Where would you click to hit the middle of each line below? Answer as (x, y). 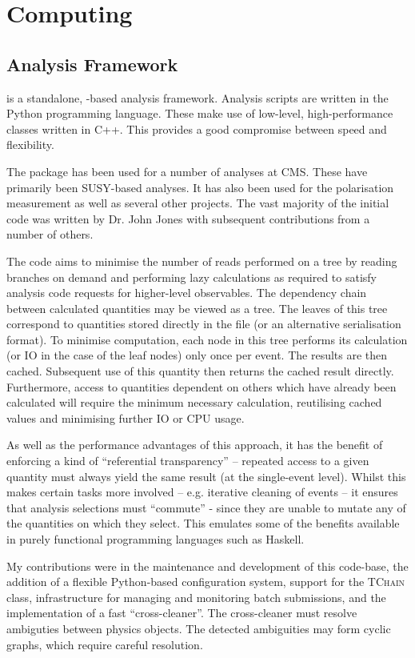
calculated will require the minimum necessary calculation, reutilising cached (194, 402)
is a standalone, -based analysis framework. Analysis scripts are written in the (198, 97)
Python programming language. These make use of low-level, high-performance (200, 113)
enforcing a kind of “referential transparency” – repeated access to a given (188, 461)
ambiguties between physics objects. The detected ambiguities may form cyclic (199, 628)
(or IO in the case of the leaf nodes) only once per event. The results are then (197, 355)
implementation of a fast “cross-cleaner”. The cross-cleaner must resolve (182, 613)
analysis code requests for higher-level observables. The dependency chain (187, 293)
